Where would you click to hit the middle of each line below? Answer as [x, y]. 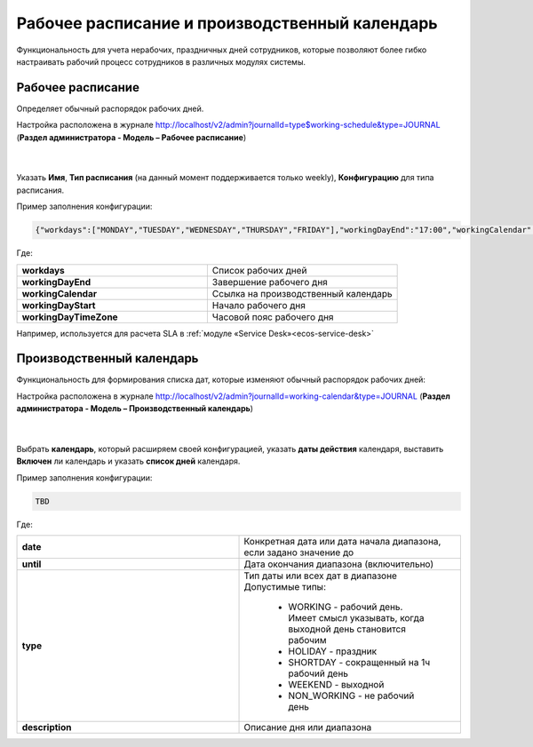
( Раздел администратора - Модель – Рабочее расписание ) [131, 137]
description [47, 727]
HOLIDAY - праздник [333, 651]
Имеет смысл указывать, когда [356, 618]
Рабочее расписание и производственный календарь [227, 23]
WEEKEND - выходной [336, 685]
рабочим [308, 640]
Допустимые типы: [285, 587]
